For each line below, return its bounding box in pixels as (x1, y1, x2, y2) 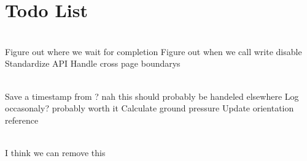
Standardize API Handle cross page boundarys (5, 57, 181, 70)
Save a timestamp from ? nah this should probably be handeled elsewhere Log (5, 89, 299, 102)
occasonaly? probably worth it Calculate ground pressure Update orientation (5, 102, 294, 114)
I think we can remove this (5, 146, 106, 159)
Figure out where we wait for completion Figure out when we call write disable (5, 45, 302, 58)
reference (5, 113, 39, 126)
